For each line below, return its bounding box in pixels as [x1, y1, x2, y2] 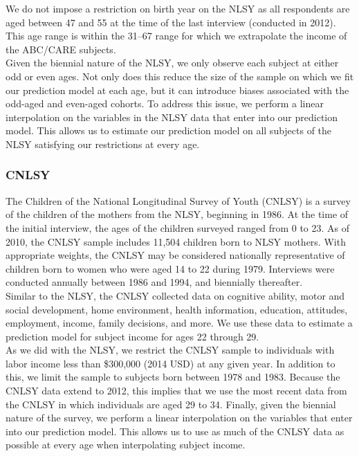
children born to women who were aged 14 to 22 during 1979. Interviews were [6, 261, 335, 275]
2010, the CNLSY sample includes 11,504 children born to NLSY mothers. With [6, 234, 346, 248]
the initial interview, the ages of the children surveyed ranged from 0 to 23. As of [6, 220, 350, 235]
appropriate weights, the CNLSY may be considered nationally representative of [6, 248, 345, 262]
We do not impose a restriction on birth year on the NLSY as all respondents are [6, 1, 350, 15]
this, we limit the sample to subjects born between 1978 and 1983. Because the [6, 370, 340, 384]
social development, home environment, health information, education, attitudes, [6, 302, 348, 316]
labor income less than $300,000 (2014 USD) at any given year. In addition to [6, 356, 335, 370]
